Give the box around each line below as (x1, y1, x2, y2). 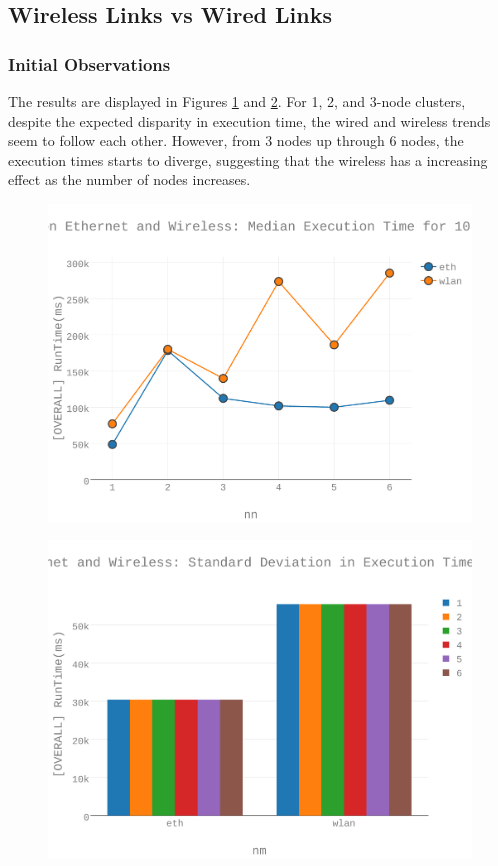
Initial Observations (8, 51, 171, 76)
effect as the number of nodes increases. (8, 169, 251, 190)
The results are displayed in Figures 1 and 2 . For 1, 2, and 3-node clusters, (8, 91, 466, 111)
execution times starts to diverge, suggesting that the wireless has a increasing (8, 149, 488, 170)
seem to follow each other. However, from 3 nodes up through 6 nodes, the (8, 130, 464, 151)
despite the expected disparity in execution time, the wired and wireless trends (8, 110, 491, 131)
